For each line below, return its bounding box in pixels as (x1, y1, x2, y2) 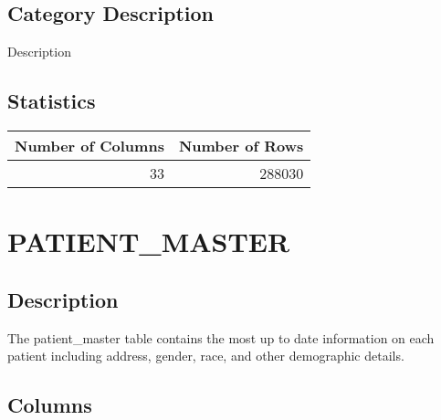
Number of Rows (178, 135, 304, 156)
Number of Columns (15, 135, 164, 156)
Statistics (7, 87, 96, 115)
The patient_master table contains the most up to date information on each (7, 328, 435, 347)
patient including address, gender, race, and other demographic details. (7, 346, 404, 365)
